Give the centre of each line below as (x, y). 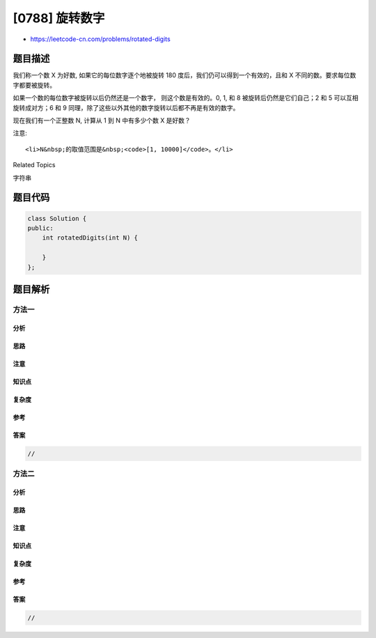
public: (40, 228)
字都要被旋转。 (34, 85)
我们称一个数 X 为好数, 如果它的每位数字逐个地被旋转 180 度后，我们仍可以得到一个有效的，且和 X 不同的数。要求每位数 (185, 75)
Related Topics (34, 165)
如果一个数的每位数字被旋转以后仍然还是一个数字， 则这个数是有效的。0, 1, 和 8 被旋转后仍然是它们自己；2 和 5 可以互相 (186, 98)
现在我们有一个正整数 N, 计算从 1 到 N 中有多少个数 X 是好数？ (102, 120)
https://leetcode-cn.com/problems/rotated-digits (100, 39)
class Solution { (57, 218)
